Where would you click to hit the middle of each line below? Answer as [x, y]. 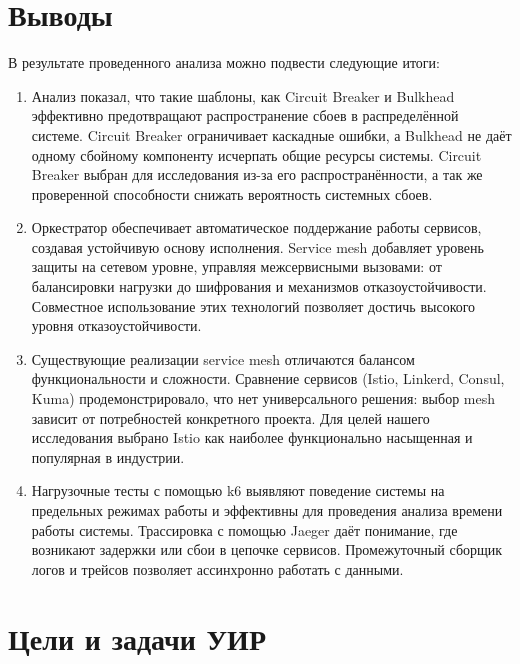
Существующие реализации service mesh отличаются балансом [223, 358]
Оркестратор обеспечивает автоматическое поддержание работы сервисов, [256, 227]
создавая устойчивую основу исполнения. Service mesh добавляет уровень [257, 246]
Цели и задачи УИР [137, 637]
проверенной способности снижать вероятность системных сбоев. [232, 193]
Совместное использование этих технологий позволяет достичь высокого [253, 305]
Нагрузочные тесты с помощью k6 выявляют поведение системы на [238, 490]
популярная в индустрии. [108, 456]
